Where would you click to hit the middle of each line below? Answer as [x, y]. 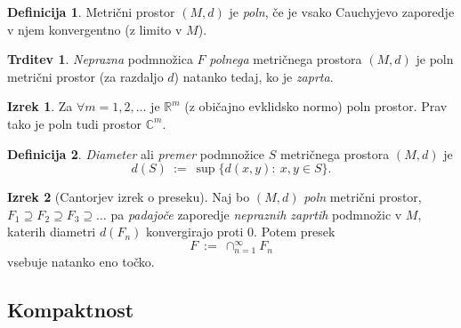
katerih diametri [52, 232]
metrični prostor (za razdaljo [85, 76]
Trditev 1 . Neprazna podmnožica [100, 59]
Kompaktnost [71, 310]
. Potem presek [295, 232]
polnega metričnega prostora [286, 59]
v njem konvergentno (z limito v [95, 29]
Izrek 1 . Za [40, 106]
